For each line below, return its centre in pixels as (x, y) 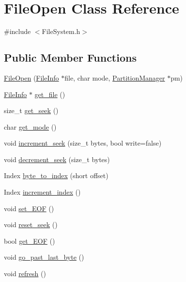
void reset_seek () (31, 224)
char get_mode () (30, 126)
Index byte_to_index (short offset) (56, 175)
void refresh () (25, 274)
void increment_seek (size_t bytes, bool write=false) (83, 143)
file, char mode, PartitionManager (115, 77)
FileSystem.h (61, 31)
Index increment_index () (42, 192)
